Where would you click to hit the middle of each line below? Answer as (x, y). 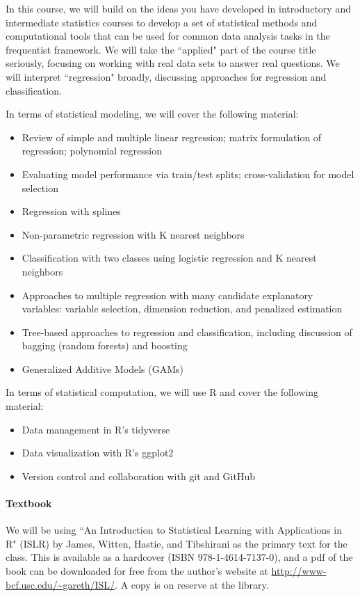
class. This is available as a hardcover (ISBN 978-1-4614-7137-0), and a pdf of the (179, 557)
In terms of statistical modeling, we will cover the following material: (152, 114)
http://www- (299, 571)
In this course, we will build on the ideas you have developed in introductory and (178, 8)
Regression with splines (71, 211)
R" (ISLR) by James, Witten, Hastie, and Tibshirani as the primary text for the (177, 543)
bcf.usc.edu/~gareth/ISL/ (60, 584)
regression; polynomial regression (92, 151)
